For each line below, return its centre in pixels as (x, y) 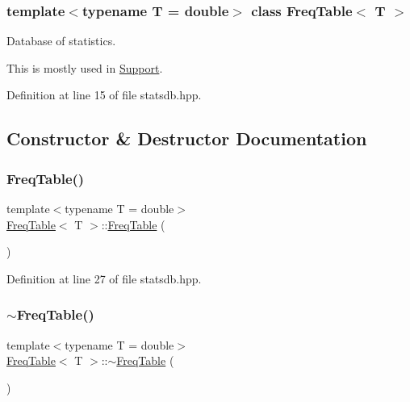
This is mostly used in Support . (85, 67)
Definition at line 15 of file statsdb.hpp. (104, 95)
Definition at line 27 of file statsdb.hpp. (104, 278)
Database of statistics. (61, 41)
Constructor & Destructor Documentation (187, 138)
